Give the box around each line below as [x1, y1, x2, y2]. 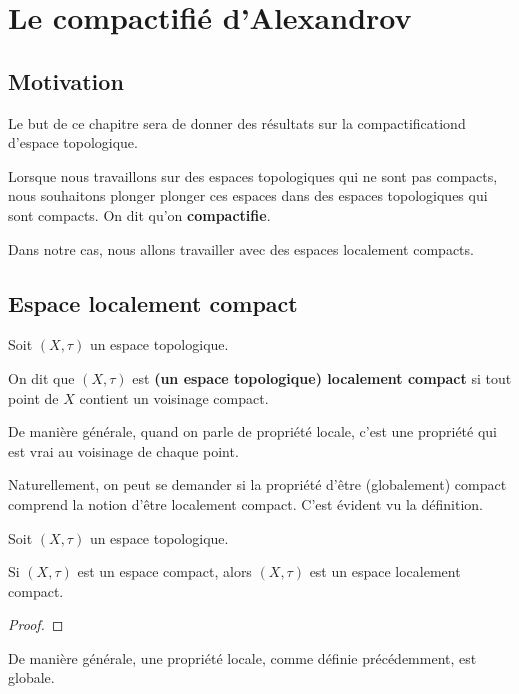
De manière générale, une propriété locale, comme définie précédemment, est [8, 647, 477, 668]
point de [8, 387, 59, 408]
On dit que [8, 367, 75, 388]
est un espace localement [309, 561, 461, 582]
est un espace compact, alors [77, 561, 252, 582]
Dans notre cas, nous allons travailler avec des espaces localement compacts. [8, 238, 474, 259]
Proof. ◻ [8, 614, 64, 635]
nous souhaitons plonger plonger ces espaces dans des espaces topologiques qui [8, 185, 488, 206]
